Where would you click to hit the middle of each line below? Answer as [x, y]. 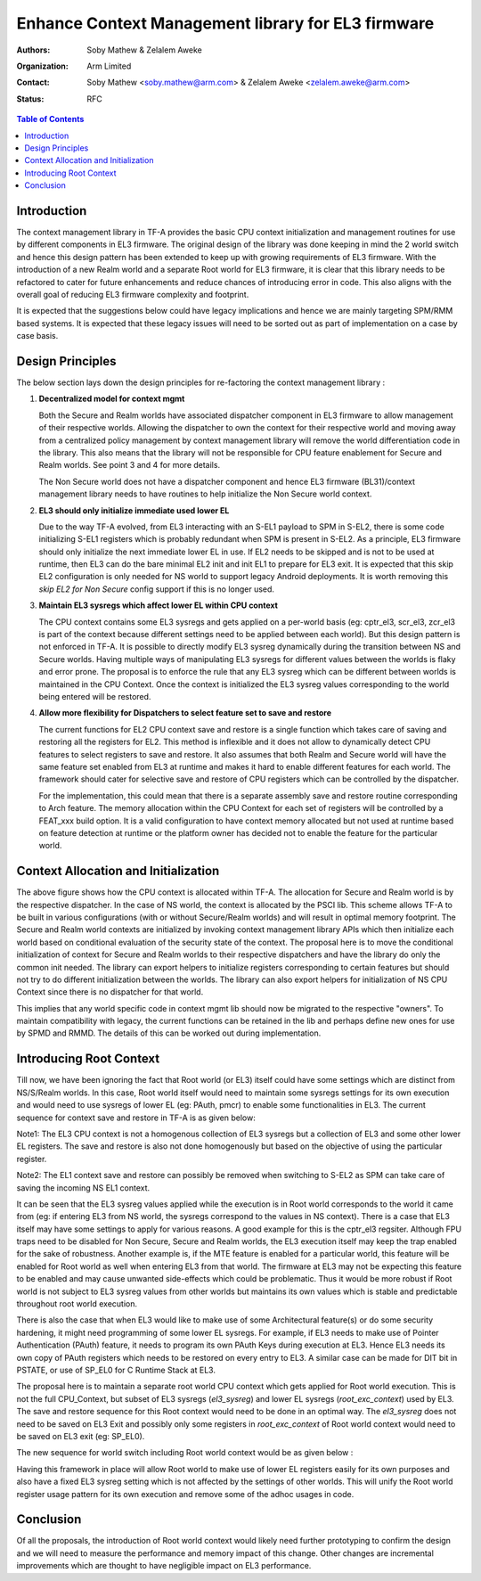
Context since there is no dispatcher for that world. [110, 992]
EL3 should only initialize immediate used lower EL [134, 510]
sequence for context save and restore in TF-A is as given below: [136, 1118]
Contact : [33, 82]
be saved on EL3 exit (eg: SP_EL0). [81, 1436]
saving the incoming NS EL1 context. [83, 1188]
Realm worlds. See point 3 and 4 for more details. [130, 465]
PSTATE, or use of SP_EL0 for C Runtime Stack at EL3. [116, 1370]
